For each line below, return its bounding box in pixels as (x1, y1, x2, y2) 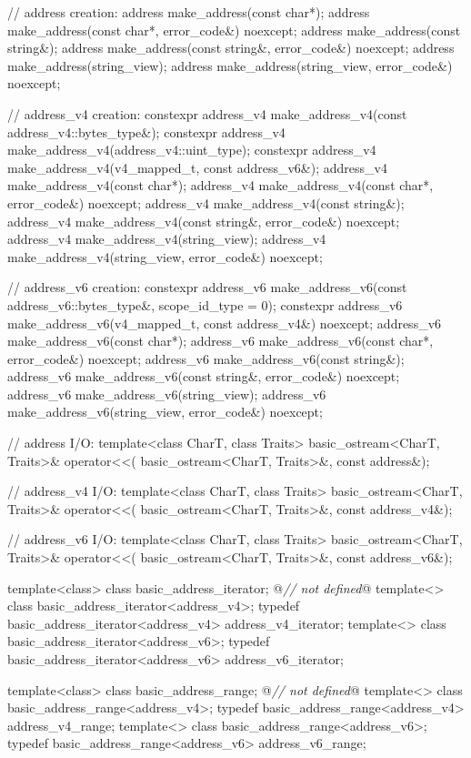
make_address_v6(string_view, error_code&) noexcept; (7, 402, 323, 421)
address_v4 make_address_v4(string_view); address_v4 (7, 229, 326, 248)
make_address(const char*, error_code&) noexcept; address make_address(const (7, 20, 461, 39)
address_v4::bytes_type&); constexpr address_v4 (7, 122, 286, 141)
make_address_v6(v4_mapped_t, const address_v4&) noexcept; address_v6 (7, 313, 442, 332)
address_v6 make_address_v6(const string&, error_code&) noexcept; (7, 367, 400, 386)
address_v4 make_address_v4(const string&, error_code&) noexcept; (7, 211, 400, 230)
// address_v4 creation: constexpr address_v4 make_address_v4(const (7, 104, 407, 123)
